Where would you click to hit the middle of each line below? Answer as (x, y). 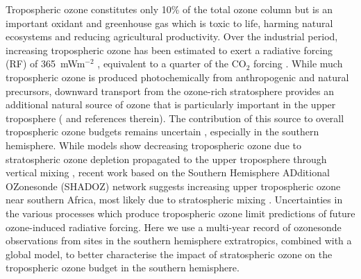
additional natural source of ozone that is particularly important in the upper (171, 104)
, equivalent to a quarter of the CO (172, 64)
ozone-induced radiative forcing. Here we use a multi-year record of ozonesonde (174, 227)
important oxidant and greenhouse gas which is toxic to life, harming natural (169, 23)
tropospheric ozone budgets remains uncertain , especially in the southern (162, 132)
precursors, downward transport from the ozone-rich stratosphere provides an (170, 91)
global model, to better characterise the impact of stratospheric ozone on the (169, 254)
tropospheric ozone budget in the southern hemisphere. (123, 268)
